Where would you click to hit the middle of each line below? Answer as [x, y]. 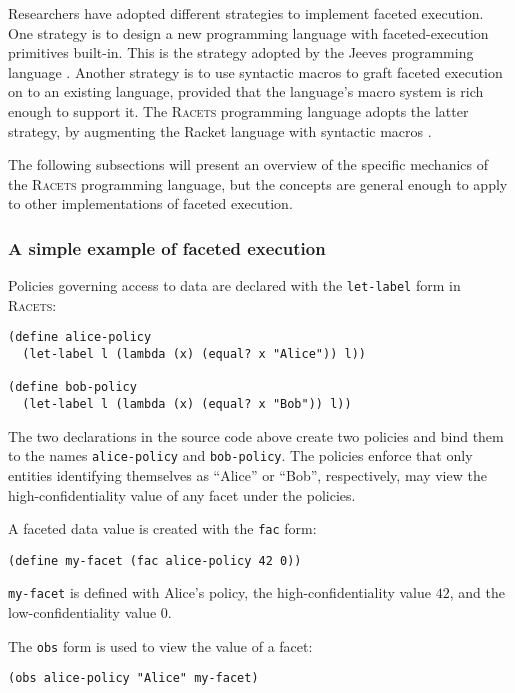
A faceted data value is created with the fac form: [162, 528]
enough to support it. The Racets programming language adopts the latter [238, 110]
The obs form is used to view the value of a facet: [160, 645]
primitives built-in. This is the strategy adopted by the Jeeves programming [241, 52]
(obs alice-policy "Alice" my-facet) [133, 678]
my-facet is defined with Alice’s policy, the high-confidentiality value [220, 592]
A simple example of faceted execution [167, 247]
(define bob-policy [72, 387]
